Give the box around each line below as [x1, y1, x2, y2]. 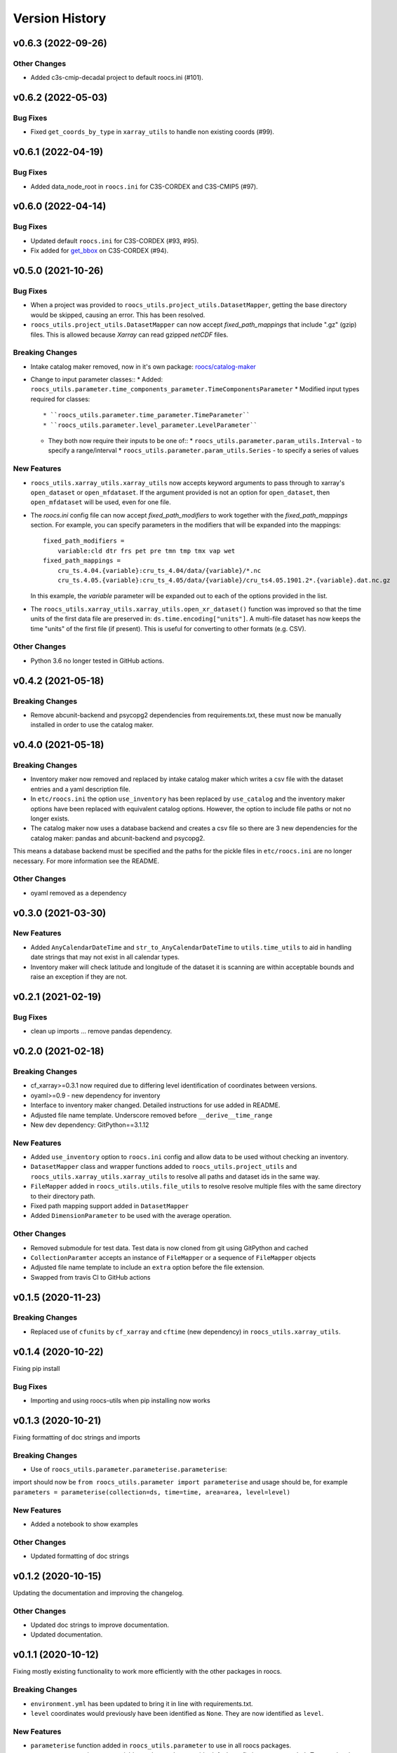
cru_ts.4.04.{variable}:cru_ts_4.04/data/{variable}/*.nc [57, 567, 262, 574]
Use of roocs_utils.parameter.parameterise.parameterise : [30, 1465, 227, 1473]
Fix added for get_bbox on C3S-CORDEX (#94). [30, 246, 168, 255]
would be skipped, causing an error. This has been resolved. [30, 311, 206, 319]
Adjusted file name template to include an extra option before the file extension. [30, 1263, 264, 1272]
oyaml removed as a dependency [30, 888, 127, 897]
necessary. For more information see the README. [13, 856, 159, 865]
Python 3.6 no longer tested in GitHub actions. [30, 656, 164, 665]
